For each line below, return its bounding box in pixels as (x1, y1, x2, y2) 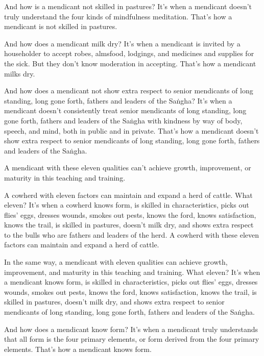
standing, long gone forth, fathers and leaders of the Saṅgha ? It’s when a (4, 95, 232, 106)
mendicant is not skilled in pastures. (4, 21, 117, 32)
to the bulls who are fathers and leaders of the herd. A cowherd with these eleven (4, 229, 259, 240)
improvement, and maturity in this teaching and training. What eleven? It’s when (4, 266, 260, 277)
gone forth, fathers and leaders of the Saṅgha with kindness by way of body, (4, 115, 243, 125)
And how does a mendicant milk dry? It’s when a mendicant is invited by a (4, 38, 241, 48)
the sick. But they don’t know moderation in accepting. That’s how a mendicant (4, 58, 256, 68)
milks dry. (4, 68, 35, 79)
